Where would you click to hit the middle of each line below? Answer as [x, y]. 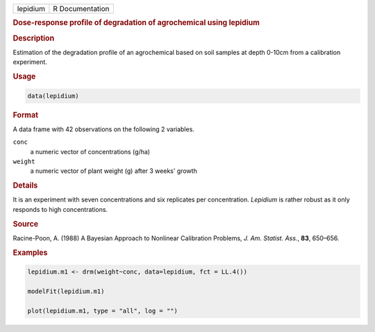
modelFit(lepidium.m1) [66, 291]
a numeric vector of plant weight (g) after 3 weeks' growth [114, 171]
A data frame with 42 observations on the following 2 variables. [103, 129]
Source [26, 224]
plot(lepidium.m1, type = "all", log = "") [103, 310]
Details [25, 185]
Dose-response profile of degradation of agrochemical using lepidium [136, 23]
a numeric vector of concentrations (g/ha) [90, 151]
